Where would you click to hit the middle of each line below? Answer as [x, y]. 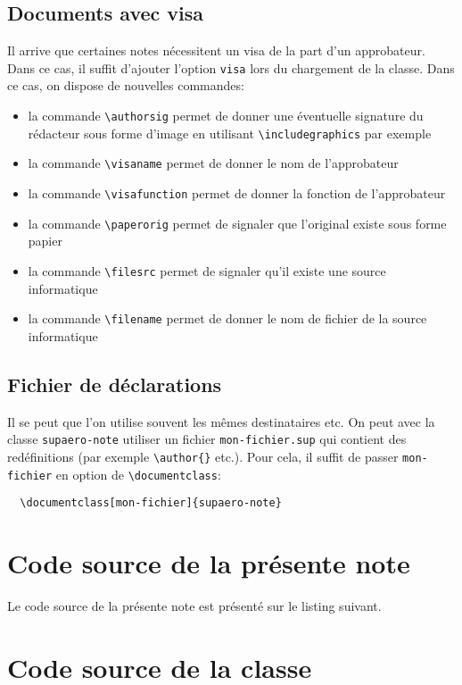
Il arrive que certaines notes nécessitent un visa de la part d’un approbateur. [216, 50]
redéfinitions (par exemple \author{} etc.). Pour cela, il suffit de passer [203, 456]
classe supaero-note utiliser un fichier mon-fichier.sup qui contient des [207, 439]
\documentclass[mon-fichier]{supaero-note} [151, 503]
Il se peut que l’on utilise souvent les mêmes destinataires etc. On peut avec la [221, 421]
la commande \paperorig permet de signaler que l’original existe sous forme [237, 223]
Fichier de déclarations [115, 384]
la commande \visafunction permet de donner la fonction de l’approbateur [237, 193]
